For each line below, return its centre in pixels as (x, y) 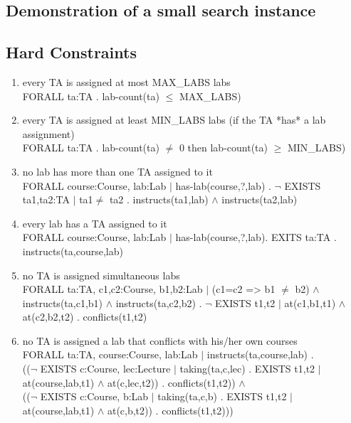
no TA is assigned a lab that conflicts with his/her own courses (160, 340)
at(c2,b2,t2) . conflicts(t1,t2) (85, 317)
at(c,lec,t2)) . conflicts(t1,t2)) (171, 382)
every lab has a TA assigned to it (95, 223)
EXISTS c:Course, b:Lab (94, 396)
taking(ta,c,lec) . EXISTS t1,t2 (247, 369)
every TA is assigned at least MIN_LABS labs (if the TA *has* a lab (174, 120)
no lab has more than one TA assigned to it (117, 171)
